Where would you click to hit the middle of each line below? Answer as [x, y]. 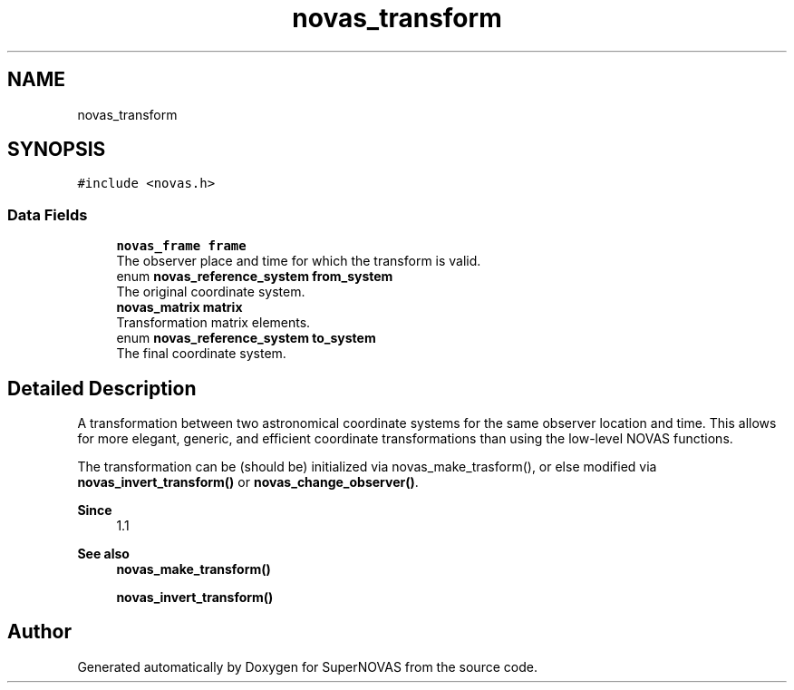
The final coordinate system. [201, 354]
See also [103, 554]
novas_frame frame [181, 246]
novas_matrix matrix [179, 307]
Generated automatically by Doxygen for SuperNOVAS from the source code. [307, 666]
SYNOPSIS [57, 150]
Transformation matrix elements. [213, 323]
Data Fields [48, 214]
